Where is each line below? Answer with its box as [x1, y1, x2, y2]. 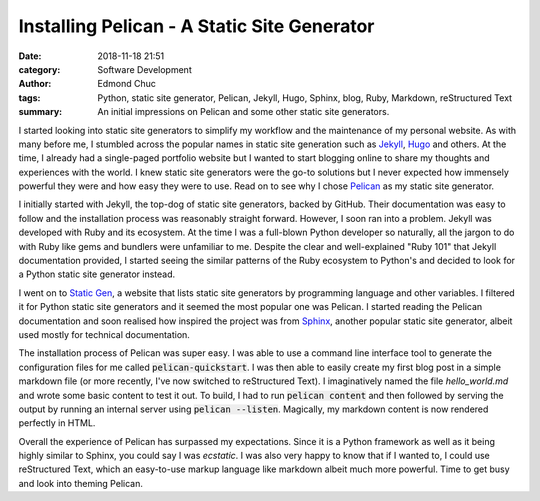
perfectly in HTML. [18, 417, 96, 429]
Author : [18, 78, 52, 90]
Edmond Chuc [97, 78, 157, 90]
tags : [18, 91, 41, 104]
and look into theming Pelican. [18, 477, 144, 489]
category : [18, 63, 61, 75]
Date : [18, 50, 42, 62]
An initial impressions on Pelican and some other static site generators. [97, 106, 390, 118]
